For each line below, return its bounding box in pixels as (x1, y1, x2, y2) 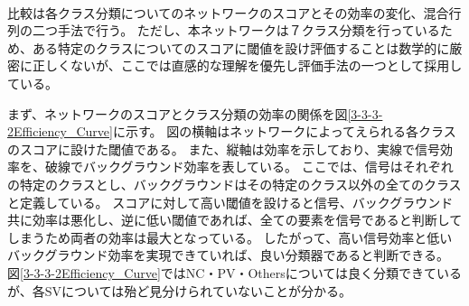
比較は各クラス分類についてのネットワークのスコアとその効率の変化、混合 (7, 3, 449, 22)
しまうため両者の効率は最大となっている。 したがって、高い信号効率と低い (7, 227, 453, 246)
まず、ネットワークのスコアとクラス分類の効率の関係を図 (7, 104, 348, 123)
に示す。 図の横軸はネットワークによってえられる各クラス (112, 122, 456, 141)
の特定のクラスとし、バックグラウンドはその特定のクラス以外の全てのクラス (7, 174, 462, 193)
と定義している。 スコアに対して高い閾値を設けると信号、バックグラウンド (7, 192, 454, 211)
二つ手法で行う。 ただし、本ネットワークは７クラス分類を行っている (32, 21, 440, 40)
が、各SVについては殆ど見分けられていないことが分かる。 (7, 281, 352, 300)
